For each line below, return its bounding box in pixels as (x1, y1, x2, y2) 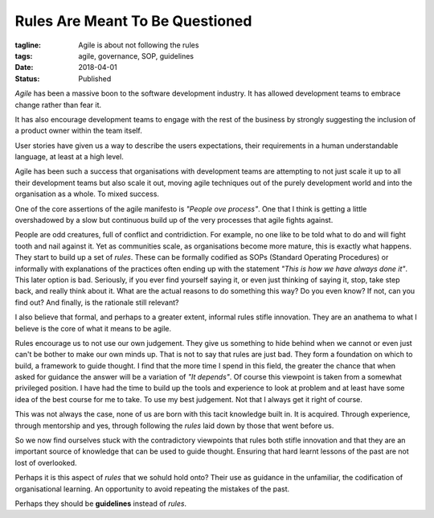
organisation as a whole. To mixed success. (14, 189, 160, 199)
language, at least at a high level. (14, 152, 124, 162)
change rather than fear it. (14, 100, 102, 109)
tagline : (14, 40, 42, 50)
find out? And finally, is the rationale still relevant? (14, 298, 179, 307)
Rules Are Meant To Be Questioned (14, 12, 252, 30)
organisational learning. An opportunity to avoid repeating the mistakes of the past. (14, 483, 290, 494)
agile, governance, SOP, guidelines (78, 51, 194, 60)
